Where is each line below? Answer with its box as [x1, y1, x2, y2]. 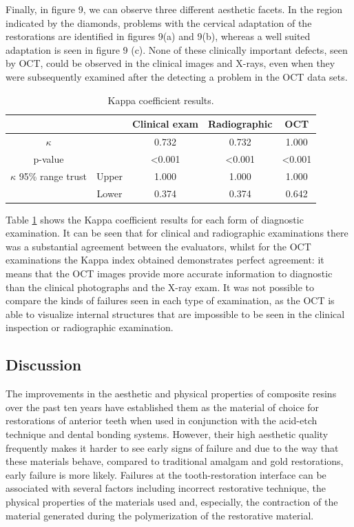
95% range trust [19, 168, 87, 183]
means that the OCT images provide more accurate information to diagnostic [6, 266, 333, 280]
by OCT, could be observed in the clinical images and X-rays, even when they [6, 56, 335, 70]
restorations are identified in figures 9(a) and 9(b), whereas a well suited [6, 29, 311, 43]
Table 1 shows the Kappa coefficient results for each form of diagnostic [6, 212, 304, 226]
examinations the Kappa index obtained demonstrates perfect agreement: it [6, 252, 324, 267]
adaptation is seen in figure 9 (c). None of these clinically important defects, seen [6, 42, 348, 57]
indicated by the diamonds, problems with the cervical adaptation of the [6, 15, 312, 30]
